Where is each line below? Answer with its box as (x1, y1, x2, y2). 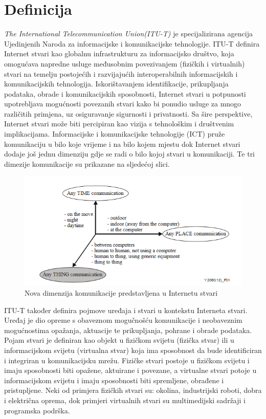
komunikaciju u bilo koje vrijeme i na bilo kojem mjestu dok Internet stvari (4, 138, 240, 149)
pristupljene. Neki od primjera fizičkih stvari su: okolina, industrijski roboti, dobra (4, 385, 262, 395)
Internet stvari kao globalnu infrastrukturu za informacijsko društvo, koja (4, 48, 234, 59)
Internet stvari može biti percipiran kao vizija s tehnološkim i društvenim (4, 118, 234, 129)
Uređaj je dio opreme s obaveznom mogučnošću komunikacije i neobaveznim (4, 315, 242, 325)
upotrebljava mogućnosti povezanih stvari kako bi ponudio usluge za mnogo (4, 98, 241, 109)
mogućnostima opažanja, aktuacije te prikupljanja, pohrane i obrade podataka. (4, 324, 252, 335)
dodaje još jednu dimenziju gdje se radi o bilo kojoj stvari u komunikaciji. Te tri (4, 148, 255, 159)
